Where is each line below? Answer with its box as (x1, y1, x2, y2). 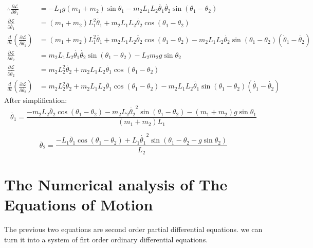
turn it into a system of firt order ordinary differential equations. (4, 234, 208, 244)
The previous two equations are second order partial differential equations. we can (4, 223, 263, 234)
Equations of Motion (4, 194, 153, 215)
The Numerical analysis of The (4, 173, 228, 194)
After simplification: (4, 95, 67, 105)
